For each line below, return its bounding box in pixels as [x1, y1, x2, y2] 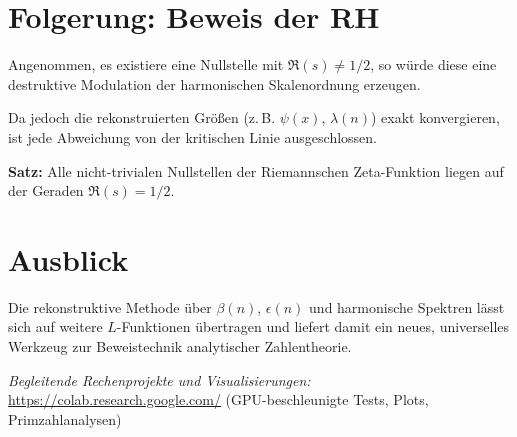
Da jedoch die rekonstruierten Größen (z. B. [8, 107, 276, 128]
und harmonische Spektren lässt [309, 296, 505, 317]
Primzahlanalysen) [8, 408, 122, 429]
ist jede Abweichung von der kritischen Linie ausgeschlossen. [8, 126, 377, 147]
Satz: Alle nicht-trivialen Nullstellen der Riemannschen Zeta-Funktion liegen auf [8, 160, 504, 181]
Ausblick [8, 238, 129, 279]
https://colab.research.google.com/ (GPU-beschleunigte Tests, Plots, [8, 389, 429, 410]
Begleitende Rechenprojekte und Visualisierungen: [8, 369, 311, 390]
